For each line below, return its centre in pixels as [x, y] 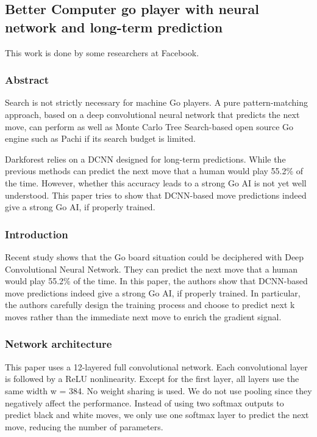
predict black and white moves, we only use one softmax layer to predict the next [157, 415]
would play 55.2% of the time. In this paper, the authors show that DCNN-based [156, 281]
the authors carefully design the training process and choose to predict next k [150, 305]
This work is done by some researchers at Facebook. [102, 52]
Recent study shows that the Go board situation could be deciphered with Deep [155, 256]
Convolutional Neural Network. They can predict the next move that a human [151, 269]
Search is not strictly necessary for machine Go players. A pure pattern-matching [156, 102]
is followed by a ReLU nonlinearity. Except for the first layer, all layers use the [152, 379]
